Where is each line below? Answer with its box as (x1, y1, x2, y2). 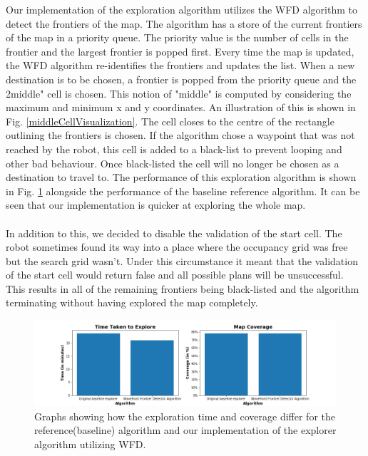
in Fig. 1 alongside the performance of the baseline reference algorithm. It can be (6, 183, 360, 198)
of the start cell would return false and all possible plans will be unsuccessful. (6, 267, 344, 282)
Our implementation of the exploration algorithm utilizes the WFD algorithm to (6, 2, 357, 16)
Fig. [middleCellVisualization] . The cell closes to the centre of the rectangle (6, 113, 334, 128)
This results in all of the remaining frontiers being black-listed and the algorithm (6, 281, 359, 296)
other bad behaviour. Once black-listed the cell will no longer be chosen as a (6, 155, 339, 170)
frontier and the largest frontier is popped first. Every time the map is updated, (6, 43, 354, 58)
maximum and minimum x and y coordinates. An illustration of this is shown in (6, 100, 356, 115)
